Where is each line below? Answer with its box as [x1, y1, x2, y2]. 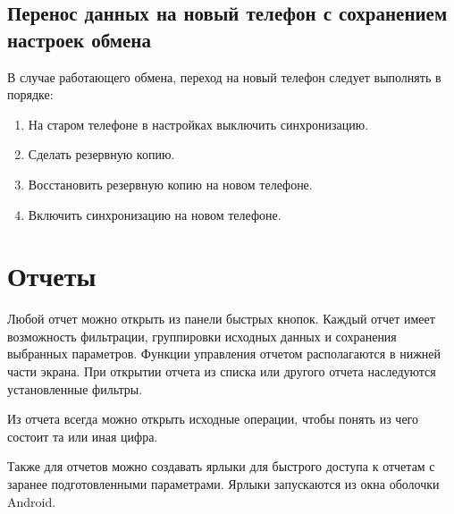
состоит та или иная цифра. [7, 426, 158, 445]
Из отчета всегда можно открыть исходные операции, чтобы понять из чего [7, 409, 418, 428]
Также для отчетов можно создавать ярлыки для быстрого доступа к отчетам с [7, 457, 435, 476]
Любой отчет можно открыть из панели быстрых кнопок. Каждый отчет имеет [7, 309, 435, 328]
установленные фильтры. [7, 379, 143, 398]
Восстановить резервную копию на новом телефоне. [28, 174, 313, 193]
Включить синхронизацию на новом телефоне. [28, 205, 282, 223]
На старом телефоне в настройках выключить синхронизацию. [28, 114, 369, 133]
